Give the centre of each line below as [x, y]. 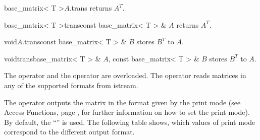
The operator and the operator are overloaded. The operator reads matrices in [125, 75]
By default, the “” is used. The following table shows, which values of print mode [130, 122]
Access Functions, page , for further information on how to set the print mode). [127, 112]
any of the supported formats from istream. [71, 85]
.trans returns [91, 8]
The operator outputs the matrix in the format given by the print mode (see [122, 102]
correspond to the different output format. [69, 132]
